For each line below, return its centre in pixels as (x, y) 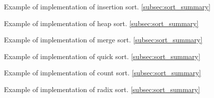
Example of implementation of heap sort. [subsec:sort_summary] (101, 23)
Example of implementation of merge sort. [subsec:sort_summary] (103, 40)
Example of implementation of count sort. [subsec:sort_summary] (103, 73)
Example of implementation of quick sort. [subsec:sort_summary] (102, 56)
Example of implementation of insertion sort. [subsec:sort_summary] (107, 6)
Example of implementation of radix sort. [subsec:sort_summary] (102, 89)
